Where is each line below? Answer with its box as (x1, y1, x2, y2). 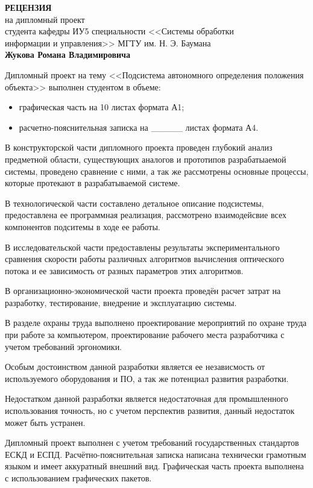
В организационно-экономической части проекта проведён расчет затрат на (5, 284, 281, 297)
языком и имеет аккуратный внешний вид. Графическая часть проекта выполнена (5, 460, 304, 472)
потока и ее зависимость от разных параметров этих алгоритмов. (5, 264, 244, 277)
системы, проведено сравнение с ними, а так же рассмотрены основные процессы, (5, 164, 309, 177)
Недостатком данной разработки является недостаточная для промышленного (5, 392, 288, 405)
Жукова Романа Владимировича (5, 48, 130, 61)
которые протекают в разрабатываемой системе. (5, 177, 180, 189)
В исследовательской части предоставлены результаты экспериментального (5, 240, 280, 253)
